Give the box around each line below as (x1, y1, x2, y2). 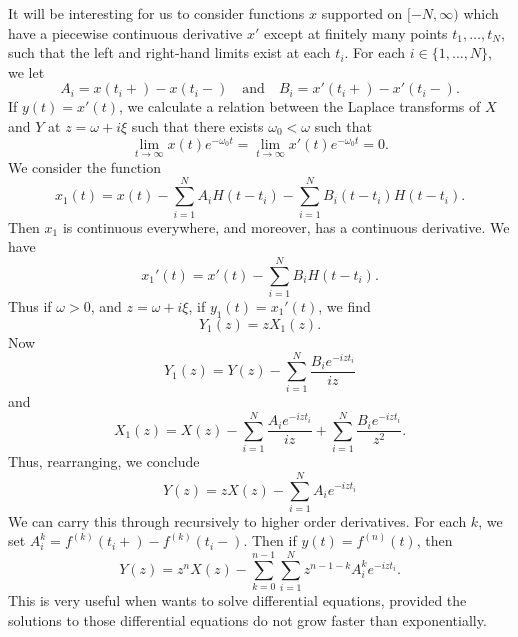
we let (8, 61, 45, 82)
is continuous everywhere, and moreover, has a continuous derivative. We (62, 216, 510, 237)
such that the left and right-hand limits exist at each (8, 42, 331, 63)
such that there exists (131, 115, 264, 136)
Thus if (8, 295, 52, 316)
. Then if (243, 530, 297, 551)
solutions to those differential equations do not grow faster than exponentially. (8, 609, 487, 630)
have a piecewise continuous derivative (8, 22, 243, 43)
